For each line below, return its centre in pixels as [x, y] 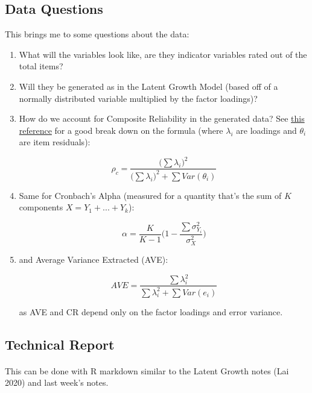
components [41, 207]
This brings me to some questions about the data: [97, 34]
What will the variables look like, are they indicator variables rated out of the [163, 54]
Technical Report [60, 344]
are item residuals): [55, 142]
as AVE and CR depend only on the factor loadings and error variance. [151, 311]
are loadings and [266, 130]
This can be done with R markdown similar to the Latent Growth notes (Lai [147, 370]
